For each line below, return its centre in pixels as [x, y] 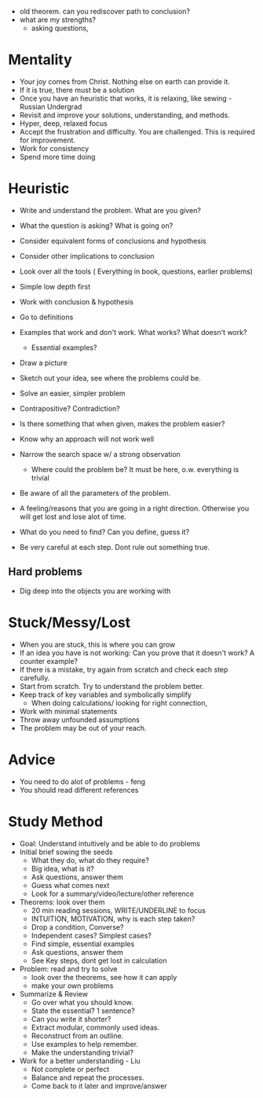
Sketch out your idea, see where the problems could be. [110, 378]
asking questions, [60, 28]
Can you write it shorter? [71, 1019]
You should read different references [79, 790]
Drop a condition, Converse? [77, 927]
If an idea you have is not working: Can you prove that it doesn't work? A [137, 653]
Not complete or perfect [70, 1069]
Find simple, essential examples [83, 944]
